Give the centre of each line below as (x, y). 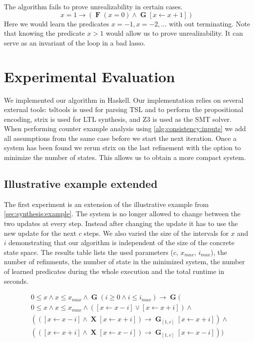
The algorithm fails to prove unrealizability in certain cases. (93, 6)
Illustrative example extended (81, 184)
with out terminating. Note (210, 23)
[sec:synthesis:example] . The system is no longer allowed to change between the (122, 214)
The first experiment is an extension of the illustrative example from (106, 204)
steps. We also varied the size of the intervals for (156, 233)
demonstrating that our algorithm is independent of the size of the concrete (121, 242)
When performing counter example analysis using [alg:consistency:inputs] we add (125, 128)
